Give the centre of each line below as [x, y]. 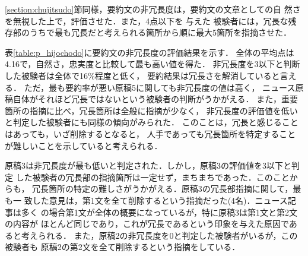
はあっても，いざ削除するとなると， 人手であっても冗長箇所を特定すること [150, 133]
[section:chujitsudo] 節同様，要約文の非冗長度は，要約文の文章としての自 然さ [153, 9]
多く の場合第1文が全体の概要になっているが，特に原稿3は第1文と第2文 [159, 212]
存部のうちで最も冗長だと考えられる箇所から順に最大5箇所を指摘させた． [148, 32]
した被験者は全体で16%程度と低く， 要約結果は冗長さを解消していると [142, 75]
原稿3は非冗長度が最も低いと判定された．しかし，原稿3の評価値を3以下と [148, 165]
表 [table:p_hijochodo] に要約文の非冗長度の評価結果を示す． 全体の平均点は [150, 52]
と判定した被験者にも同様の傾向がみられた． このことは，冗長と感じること [152, 122]
